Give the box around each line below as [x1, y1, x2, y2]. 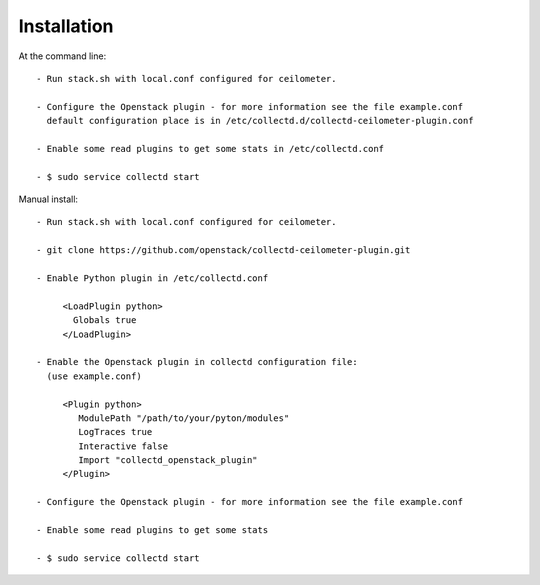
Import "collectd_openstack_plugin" [78, 455, 259, 466]
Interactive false [78, 440, 169, 452]
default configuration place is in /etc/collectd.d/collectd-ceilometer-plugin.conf [46, 115, 474, 127]
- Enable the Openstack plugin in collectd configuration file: [36, 356, 359, 368]
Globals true [73, 315, 137, 326]
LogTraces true [78, 426, 153, 438]
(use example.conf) [46, 370, 142, 382]
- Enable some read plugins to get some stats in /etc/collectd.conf [36, 143, 385, 154]
